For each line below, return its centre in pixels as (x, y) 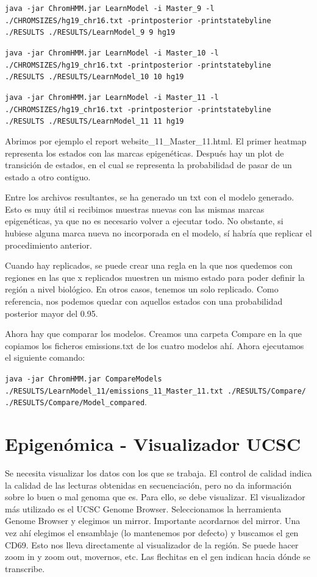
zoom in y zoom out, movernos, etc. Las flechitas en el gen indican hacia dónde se (158, 557)
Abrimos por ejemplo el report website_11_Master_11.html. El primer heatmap (156, 140)
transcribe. (25, 568)
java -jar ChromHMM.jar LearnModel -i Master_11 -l (112, 97)
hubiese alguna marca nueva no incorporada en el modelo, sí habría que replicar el (158, 233)
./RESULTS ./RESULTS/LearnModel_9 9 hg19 (90, 33)
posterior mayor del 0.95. (52, 313)
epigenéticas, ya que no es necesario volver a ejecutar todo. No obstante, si (144, 221)
